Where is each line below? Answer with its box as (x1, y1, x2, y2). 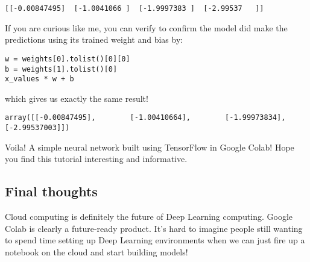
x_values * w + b (5, 75, 74, 84)
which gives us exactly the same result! (5, 92, 148, 104)
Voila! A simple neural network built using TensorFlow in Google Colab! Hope (5, 140, 294, 153)
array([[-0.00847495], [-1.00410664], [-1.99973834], (5, 113, 286, 122)
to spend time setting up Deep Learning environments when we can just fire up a (5, 234, 305, 246)
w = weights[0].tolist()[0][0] (5, 54, 130, 63)
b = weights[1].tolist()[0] (5, 64, 118, 73)
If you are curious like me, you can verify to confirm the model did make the (5, 21, 288, 34)
